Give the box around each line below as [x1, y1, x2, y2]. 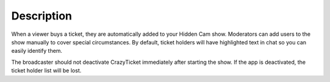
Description [11, 9, 73, 22]
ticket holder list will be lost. [11, 67, 82, 74]
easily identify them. [11, 47, 62, 55]
